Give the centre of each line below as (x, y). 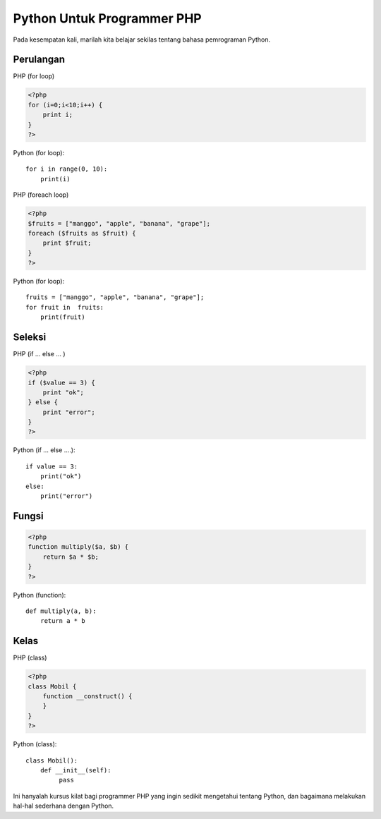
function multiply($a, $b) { (78, 547)
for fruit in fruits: (65, 307)
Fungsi (28, 516)
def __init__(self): (75, 770)
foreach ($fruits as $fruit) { (82, 233)
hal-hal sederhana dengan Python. (64, 806)
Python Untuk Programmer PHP (107, 18)
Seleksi (30, 338)
